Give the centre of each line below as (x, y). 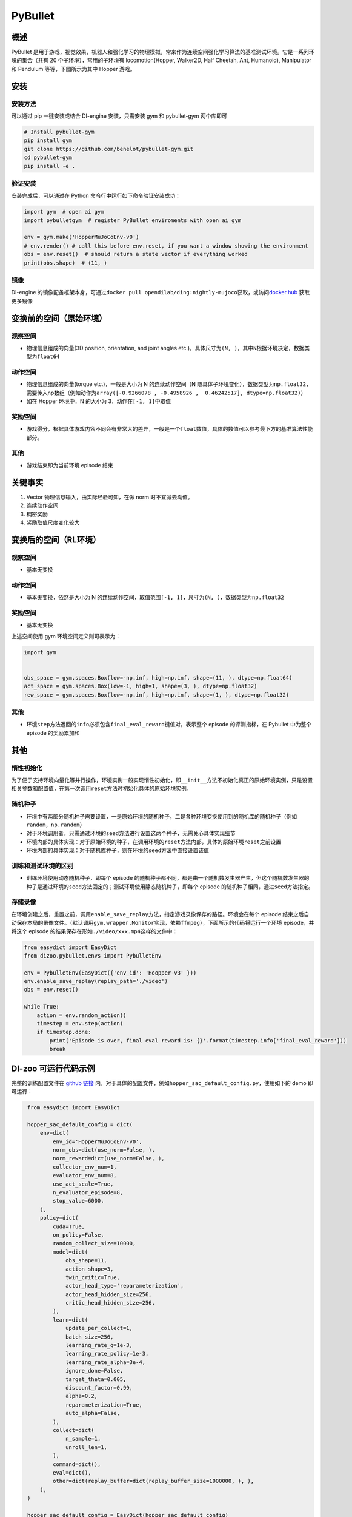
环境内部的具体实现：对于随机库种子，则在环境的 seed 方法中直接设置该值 (118, 850)
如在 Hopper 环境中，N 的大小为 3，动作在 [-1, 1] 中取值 (99, 401)
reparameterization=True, (104, 1404)
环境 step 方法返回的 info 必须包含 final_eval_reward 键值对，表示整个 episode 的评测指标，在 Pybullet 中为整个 (169, 725)
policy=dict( (59, 1218)
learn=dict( (70, 1319)
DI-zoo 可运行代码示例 (53, 1068)
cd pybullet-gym (48, 157)
